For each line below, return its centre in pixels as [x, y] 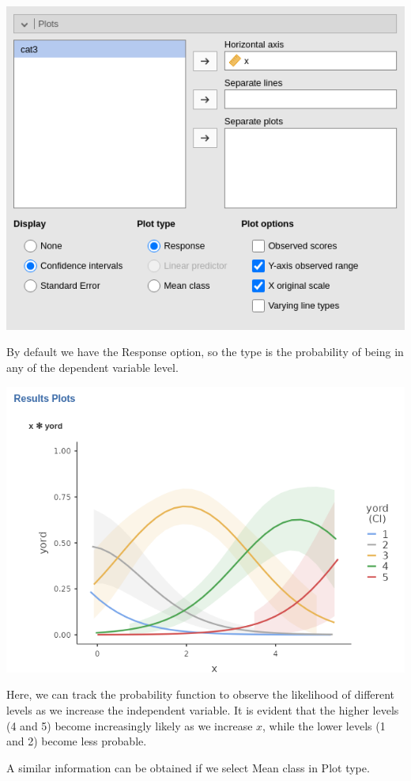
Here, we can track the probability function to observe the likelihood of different [201, 694]
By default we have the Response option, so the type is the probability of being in [205, 352]
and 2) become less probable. [77, 741]
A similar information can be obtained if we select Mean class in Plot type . [188, 767]
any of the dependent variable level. [92, 367]
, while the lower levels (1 [324, 725]
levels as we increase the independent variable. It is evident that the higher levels [203, 709]
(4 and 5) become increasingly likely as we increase [130, 725]
